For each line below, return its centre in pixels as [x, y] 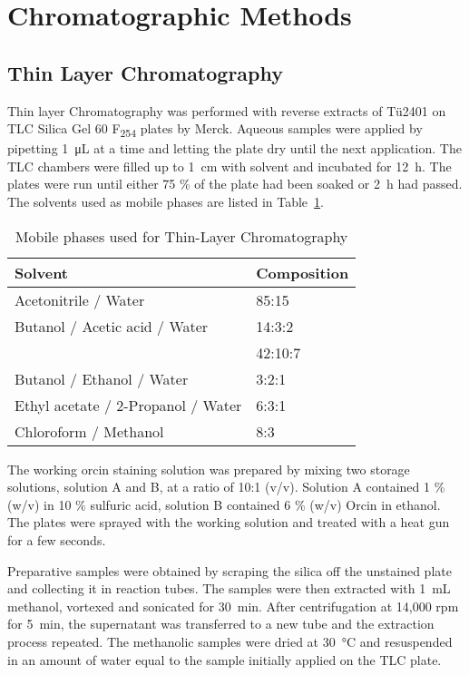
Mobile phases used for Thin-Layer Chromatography [181, 236]
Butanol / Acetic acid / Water [112, 326]
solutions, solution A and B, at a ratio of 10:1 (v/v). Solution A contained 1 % [226, 487]
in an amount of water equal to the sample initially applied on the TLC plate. [225, 659]
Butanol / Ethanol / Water [102, 378]
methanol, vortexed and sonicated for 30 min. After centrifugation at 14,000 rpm [233, 606]
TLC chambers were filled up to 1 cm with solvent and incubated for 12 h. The [230, 166]
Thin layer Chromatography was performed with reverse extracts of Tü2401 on [227, 110]
